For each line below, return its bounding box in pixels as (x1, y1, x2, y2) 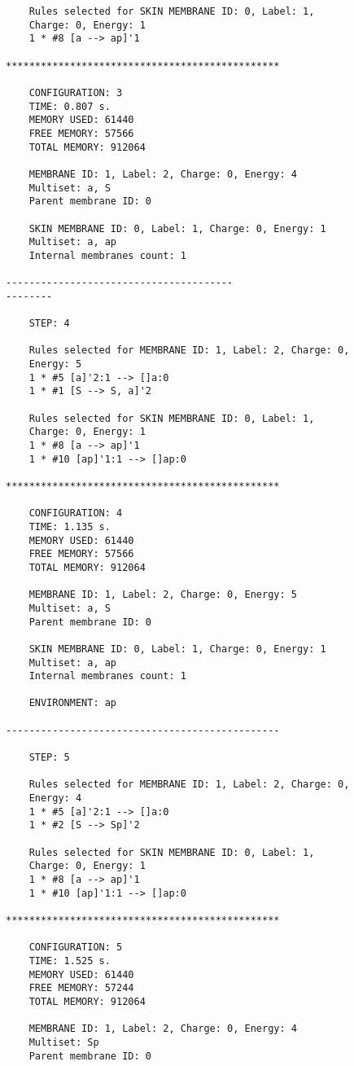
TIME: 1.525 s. (28, 954, 111, 967)
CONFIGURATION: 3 (28, 86, 123, 99)
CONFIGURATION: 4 (28, 507, 123, 520)
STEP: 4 (28, 318, 70, 330)
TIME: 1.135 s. (28, 520, 111, 533)
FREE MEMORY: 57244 (28, 982, 134, 994)
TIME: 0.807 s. (28, 100, 111, 112)
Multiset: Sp (28, 1036, 99, 1048)
